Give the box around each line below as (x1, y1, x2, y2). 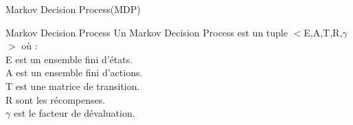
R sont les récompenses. (5, 92, 106, 106)
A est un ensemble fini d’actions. (5, 65, 143, 80)
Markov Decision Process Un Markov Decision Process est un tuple (5, 25, 288, 39)
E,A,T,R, (304, 25, 343, 39)
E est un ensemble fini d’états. (5, 52, 133, 66)
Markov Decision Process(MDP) (5, 2, 141, 16)
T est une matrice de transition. (5, 78, 140, 93)
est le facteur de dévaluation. (13, 106, 135, 120)
